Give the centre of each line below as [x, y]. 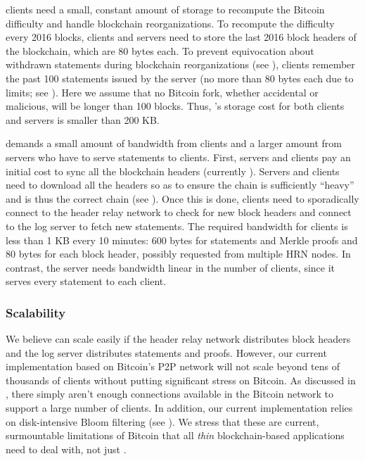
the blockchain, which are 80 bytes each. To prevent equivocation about [160, 50]
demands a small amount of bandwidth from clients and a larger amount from [174, 143]
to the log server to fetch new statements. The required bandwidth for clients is [177, 226]
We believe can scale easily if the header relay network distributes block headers [178, 339]
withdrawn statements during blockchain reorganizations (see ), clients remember [180, 64]
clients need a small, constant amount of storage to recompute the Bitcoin [165, 9]
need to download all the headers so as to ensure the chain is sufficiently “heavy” [180, 185]
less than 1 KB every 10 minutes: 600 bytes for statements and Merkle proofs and [182, 240]
